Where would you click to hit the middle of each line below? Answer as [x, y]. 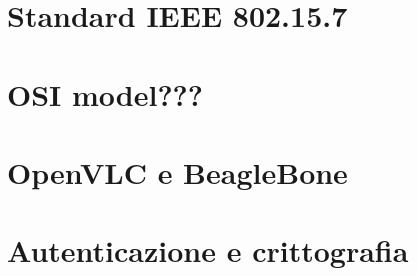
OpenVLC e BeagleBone [177, 171]
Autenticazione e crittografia [208, 250]
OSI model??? [105, 93]
